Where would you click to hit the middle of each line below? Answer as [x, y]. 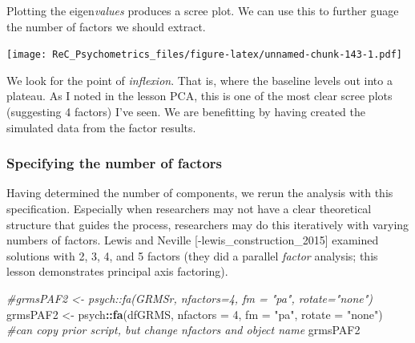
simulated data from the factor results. [101, 127]
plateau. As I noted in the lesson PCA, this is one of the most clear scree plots [199, 96]
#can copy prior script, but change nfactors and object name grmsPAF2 [183, 330]
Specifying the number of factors [115, 163]
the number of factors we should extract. [106, 26]
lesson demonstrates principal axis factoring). [117, 271]
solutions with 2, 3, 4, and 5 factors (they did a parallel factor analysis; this [192, 255]
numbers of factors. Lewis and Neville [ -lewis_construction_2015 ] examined [193, 240]
